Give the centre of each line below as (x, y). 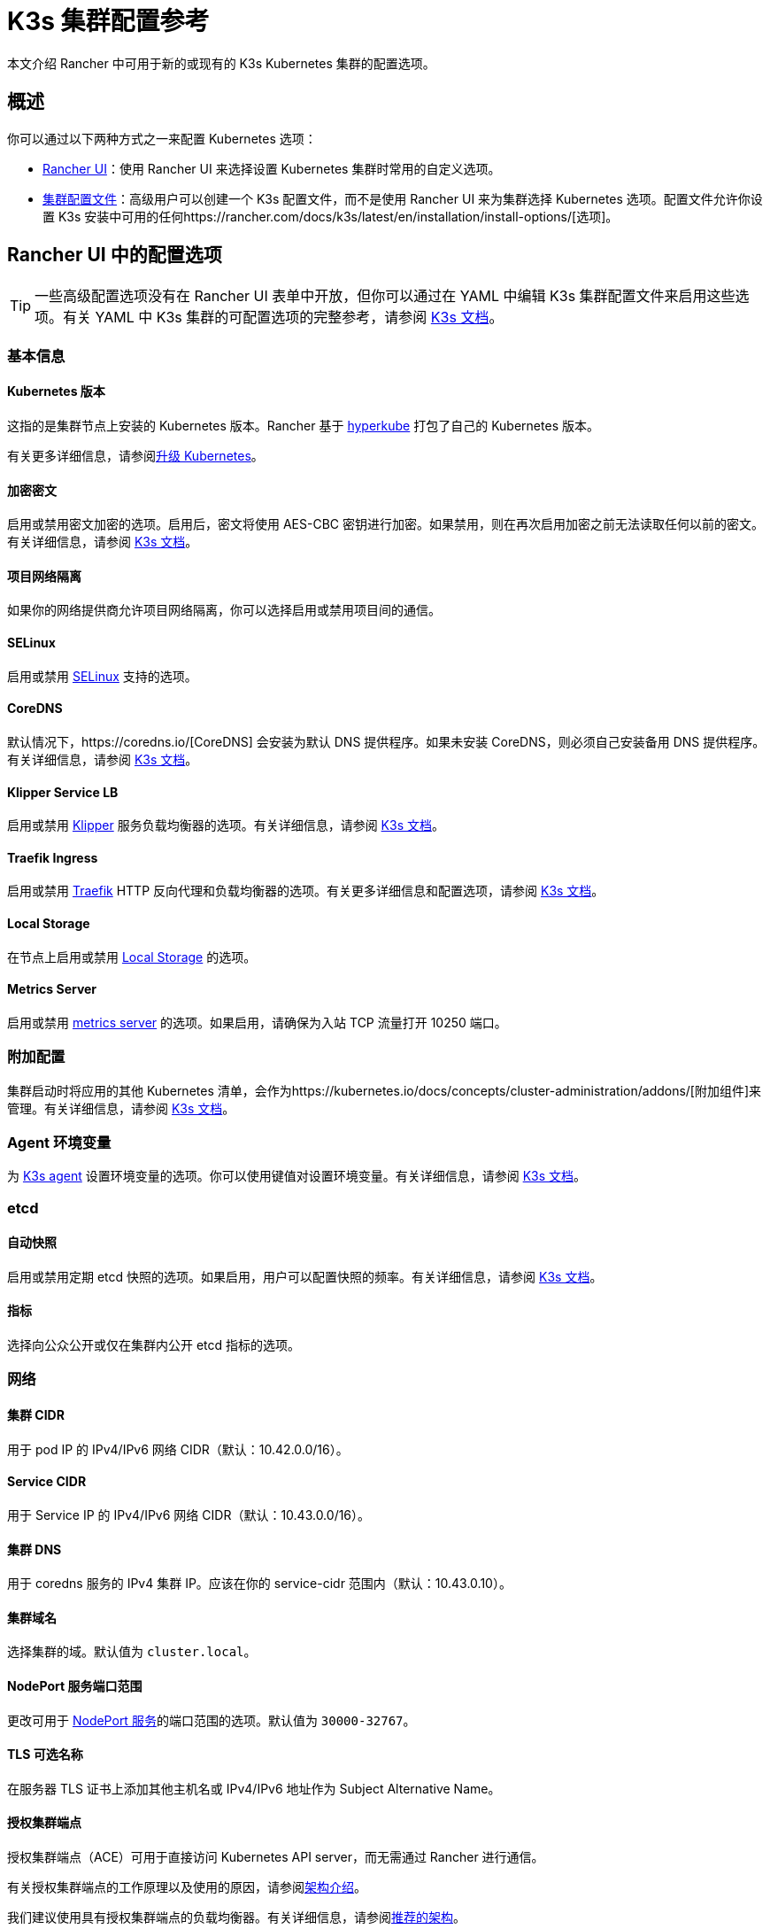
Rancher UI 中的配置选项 (115, 255)
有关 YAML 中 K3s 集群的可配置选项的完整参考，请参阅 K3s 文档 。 (283, 318)
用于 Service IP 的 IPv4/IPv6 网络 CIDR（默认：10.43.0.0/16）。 (189, 1515)
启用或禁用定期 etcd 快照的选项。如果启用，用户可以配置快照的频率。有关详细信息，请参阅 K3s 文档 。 (305, 1276)
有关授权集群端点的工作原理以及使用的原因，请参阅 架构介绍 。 (187, 1887)
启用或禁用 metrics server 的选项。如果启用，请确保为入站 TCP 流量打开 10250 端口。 (257, 1022)
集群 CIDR (36, 1415)
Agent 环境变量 (59, 1142)
